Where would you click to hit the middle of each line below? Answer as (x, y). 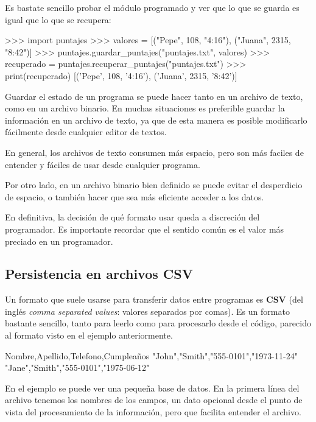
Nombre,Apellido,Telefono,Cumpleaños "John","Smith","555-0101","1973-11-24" (151, 355)
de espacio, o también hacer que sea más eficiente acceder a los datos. (135, 196)
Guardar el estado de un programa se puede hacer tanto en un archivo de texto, (154, 96)
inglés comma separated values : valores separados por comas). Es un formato (147, 311)
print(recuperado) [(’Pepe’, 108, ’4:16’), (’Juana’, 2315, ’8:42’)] (121, 75)
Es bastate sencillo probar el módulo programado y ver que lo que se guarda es (152, 7)
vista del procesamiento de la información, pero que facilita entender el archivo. (153, 412)
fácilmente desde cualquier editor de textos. (86, 132)
